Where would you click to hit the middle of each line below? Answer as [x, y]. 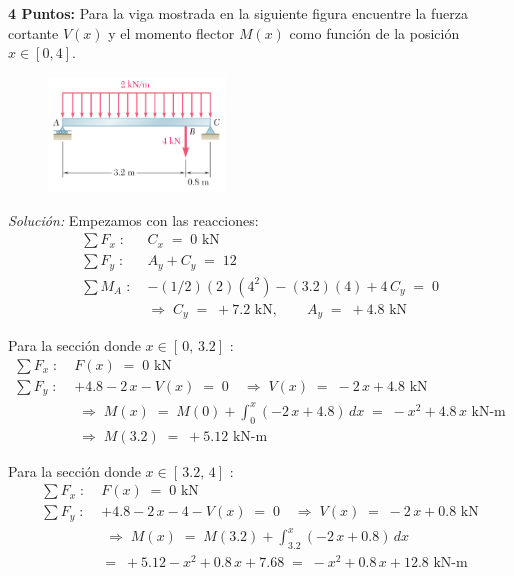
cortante [33, 32]
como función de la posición [374, 32]
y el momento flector [171, 32]
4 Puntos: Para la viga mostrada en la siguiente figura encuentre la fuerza [238, 13]
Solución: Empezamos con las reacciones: [133, 219]
